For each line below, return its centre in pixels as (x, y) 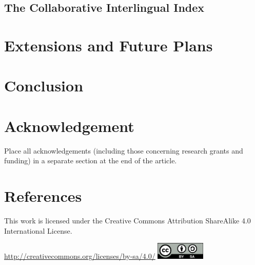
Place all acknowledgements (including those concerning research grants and (124, 150)
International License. (38, 230)
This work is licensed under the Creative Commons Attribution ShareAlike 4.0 (128, 220)
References (43, 196)
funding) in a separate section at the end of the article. (91, 160)
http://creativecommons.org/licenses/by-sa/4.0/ (80, 256)
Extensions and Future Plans (109, 45)
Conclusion (44, 86)
